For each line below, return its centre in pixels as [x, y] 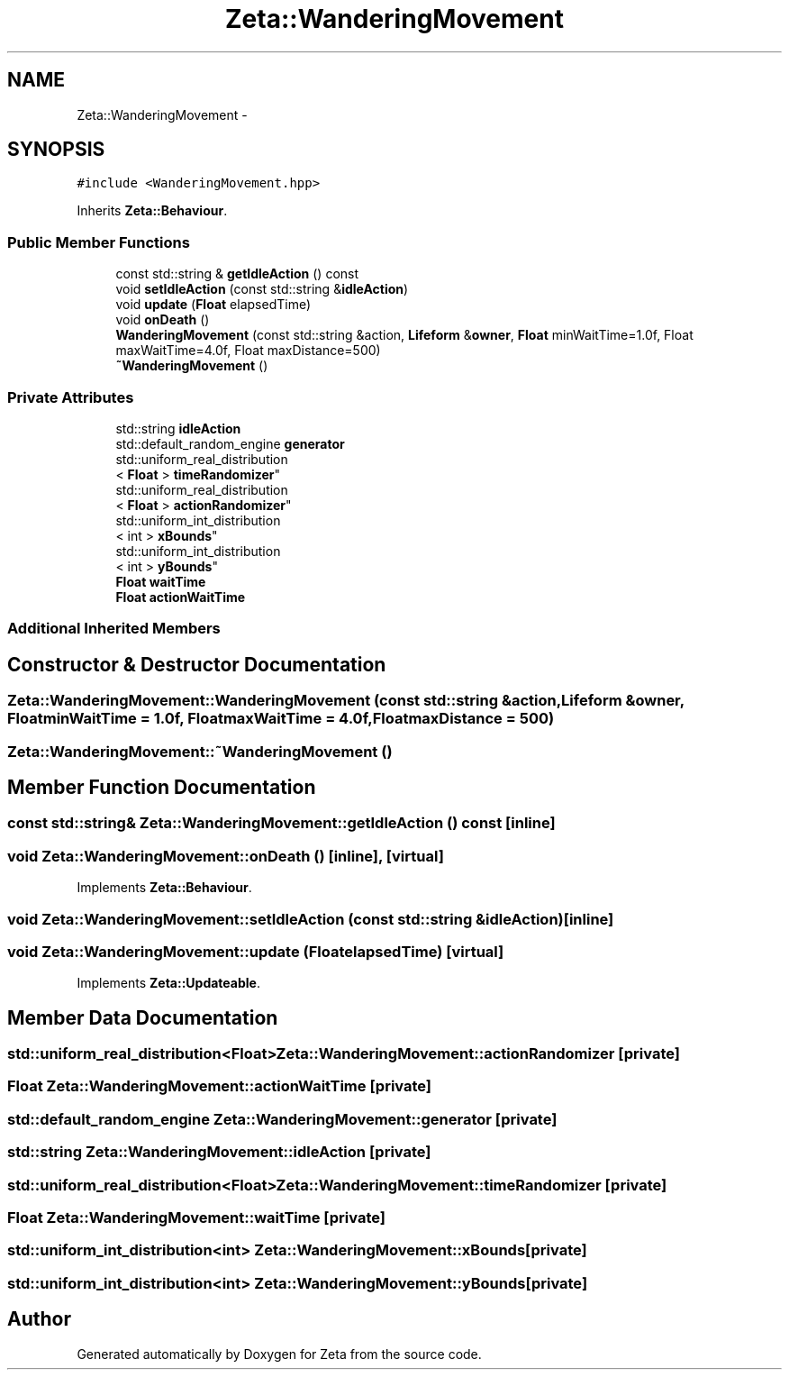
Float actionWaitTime [181, 597]
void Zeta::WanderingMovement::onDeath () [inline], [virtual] [226, 856]
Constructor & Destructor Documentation [197, 664]
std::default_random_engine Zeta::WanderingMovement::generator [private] [282, 1119]
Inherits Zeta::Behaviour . [152, 211]
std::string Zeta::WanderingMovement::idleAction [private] [219, 1152]
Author [39, 1319]
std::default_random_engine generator [230, 443]
